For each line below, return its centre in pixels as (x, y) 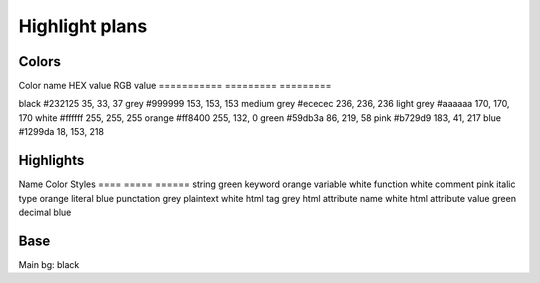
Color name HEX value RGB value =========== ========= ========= (175, 86)
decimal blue (45, 212)
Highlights (51, 160)
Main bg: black (49, 264)
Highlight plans (83, 26)
